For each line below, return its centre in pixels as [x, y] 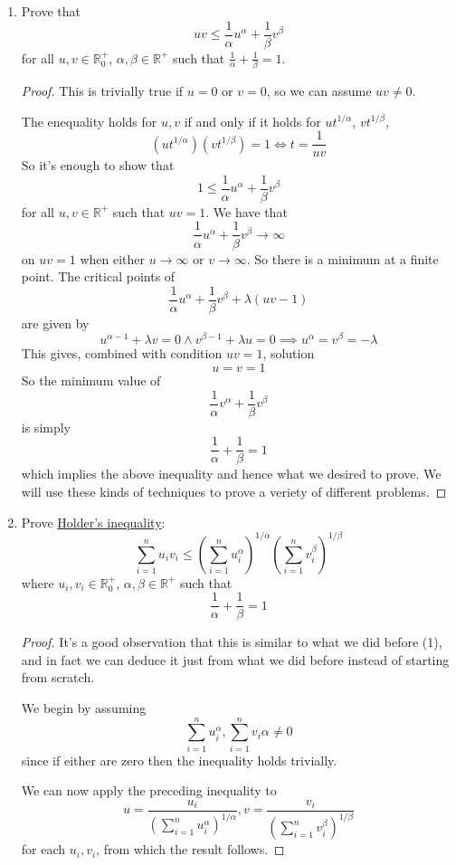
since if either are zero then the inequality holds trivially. [179, 760]
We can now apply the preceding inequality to [149, 790]
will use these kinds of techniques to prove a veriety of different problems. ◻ [234, 491]
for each [43, 849]
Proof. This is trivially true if [102, 90]
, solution [289, 353]
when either [112, 258]
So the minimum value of [91, 380]
